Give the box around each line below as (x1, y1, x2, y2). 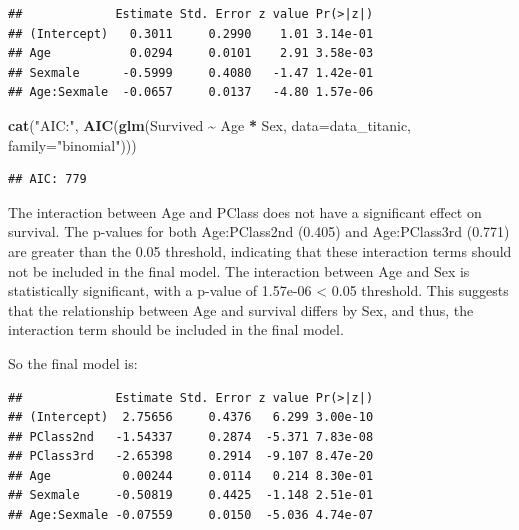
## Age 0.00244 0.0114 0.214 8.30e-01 (8, 468, 374, 483)
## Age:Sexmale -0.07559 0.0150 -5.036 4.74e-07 (8, 508, 374, 523)
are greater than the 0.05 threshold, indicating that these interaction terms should (8, 240, 512, 261)
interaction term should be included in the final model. (8, 319, 344, 340)
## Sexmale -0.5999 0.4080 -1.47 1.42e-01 (8, 65, 374, 80)
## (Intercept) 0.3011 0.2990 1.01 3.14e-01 (8, 26, 374, 41)
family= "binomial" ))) (8, 134, 137, 155)
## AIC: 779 (8, 172, 87, 187)
